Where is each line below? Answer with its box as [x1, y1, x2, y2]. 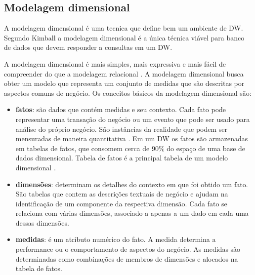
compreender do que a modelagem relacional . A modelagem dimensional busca [4, 68, 244, 79]
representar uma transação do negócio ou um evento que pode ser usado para [15, 114, 250, 124]
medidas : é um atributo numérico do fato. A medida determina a [15, 234, 216, 244]
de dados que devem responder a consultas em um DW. [4, 42, 172, 52]
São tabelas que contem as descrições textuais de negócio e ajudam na [15, 189, 228, 199]
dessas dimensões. [15, 217, 69, 228]
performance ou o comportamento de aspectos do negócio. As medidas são [15, 244, 241, 254]
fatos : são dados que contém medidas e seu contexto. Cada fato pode [15, 104, 226, 115]
